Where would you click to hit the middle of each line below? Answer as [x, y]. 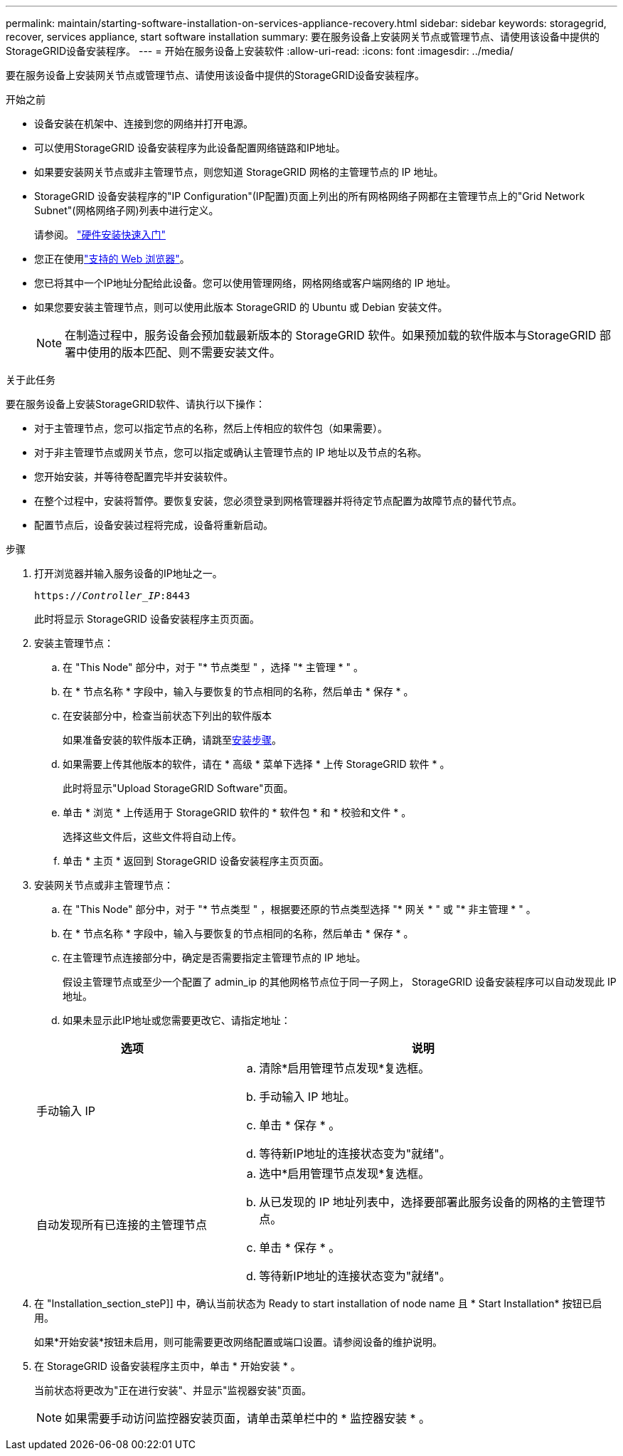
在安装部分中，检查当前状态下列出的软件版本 [167, 716]
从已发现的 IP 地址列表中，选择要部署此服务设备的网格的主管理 [427, 1202]
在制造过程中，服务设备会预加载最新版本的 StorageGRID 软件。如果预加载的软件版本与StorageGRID [331, 335]
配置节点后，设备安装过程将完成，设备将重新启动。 [154, 525]
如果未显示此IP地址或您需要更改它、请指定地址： [177, 1020]
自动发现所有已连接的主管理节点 [122, 1225]
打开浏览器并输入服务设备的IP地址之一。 [128, 573]
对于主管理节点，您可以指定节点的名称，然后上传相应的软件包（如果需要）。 [211, 428]
